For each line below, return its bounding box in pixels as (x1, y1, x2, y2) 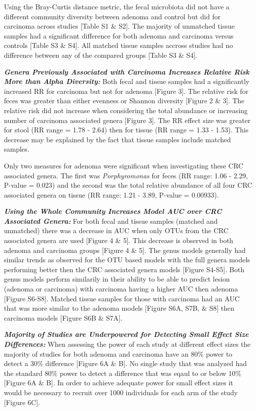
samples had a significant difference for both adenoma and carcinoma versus (4, 30, 234, 41)
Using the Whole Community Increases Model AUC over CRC (4, 206, 222, 216)
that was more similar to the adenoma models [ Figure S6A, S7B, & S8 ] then (4, 303, 235, 313)
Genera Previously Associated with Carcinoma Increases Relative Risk (4, 66, 250, 77)
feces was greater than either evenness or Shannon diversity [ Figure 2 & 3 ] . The (4, 95, 245, 106)
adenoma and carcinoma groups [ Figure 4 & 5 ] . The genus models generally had (4, 245, 246, 255)
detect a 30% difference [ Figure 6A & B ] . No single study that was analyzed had (4, 358, 247, 369)
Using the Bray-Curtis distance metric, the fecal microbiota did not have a (4, 1, 230, 11)
